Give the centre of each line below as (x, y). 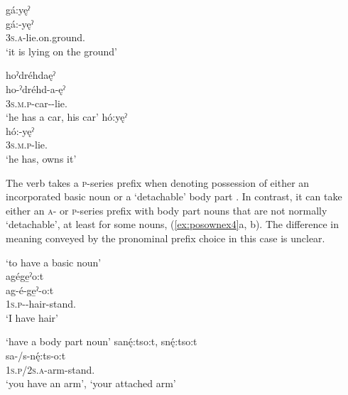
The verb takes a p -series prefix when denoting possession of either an (158, 182)
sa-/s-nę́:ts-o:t (36, 356)
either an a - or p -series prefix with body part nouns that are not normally (167, 210)
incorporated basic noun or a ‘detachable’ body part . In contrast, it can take (174, 196)
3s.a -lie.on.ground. (45, 37)
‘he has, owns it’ (41, 158)
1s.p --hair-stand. (41, 304)
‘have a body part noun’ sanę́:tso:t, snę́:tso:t (102, 341)
